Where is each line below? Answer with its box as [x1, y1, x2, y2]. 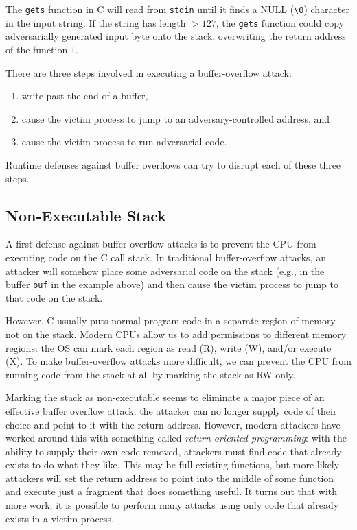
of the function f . [5, 42, 78, 56]
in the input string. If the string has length [5, 15, 186, 29]
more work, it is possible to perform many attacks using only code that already [5, 498, 339, 512]
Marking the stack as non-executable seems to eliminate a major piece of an [5, 390, 325, 405]
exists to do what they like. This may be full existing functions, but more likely [5, 457, 340, 472]
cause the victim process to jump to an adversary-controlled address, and [21, 111, 330, 125]
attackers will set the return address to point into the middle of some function [5, 470, 334, 485]
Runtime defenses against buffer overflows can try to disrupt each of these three [5, 157, 341, 171]
